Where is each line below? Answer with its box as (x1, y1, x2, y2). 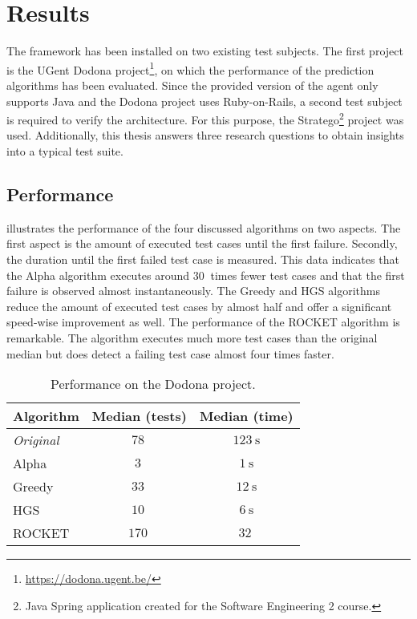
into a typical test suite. (6, 143, 123, 159)
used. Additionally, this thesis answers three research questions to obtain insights (6, 127, 404, 144)
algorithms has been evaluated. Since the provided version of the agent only (6, 76, 379, 93)
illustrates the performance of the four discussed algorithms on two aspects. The (6, 219, 401, 236)
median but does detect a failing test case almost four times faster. (6, 345, 334, 362)
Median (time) (199, 407, 294, 426)
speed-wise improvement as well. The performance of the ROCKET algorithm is (6, 314, 400, 330)
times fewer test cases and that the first (210, 266, 405, 283)
